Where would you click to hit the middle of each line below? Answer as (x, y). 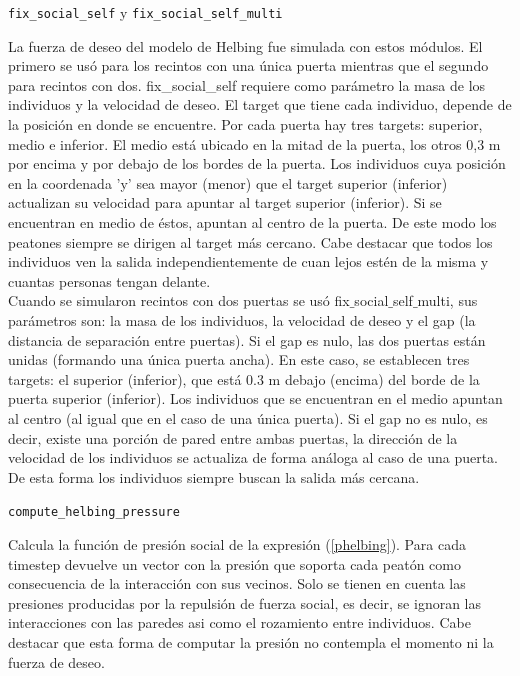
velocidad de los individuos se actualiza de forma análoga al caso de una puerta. (253, 457)
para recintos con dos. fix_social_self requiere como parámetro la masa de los (247, 84)
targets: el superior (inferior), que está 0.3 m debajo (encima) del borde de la (244, 378)
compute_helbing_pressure (94, 512)
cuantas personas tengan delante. (109, 280)
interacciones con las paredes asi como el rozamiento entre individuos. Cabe (239, 622)
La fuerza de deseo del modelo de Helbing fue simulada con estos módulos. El (245, 45)
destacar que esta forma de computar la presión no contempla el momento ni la (251, 641)
